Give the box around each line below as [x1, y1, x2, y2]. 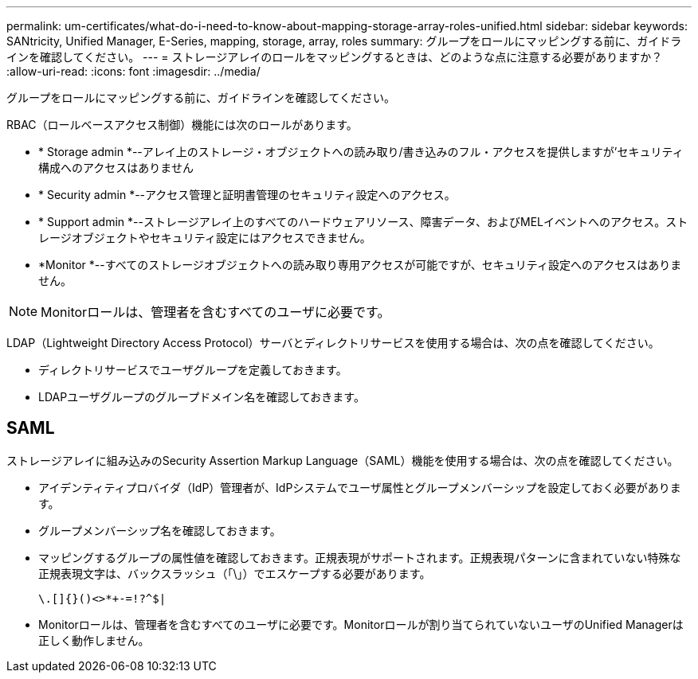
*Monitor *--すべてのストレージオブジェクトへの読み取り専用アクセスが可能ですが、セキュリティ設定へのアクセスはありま [38, 258, 682, 271]
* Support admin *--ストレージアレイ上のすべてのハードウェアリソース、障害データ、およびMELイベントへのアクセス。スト [38, 215, 688, 228]
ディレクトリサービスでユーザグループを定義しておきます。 [38, 363, 347, 377]
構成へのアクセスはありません [38, 161, 194, 174]
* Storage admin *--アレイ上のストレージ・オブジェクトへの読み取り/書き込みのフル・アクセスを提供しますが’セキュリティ [38, 145, 684, 158]
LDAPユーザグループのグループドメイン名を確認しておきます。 [38, 390, 365, 404]
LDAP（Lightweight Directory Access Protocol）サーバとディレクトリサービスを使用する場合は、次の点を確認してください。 [6, 336, 660, 349]
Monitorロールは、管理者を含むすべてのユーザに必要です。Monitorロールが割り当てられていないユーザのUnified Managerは [38, 617, 684, 631]
